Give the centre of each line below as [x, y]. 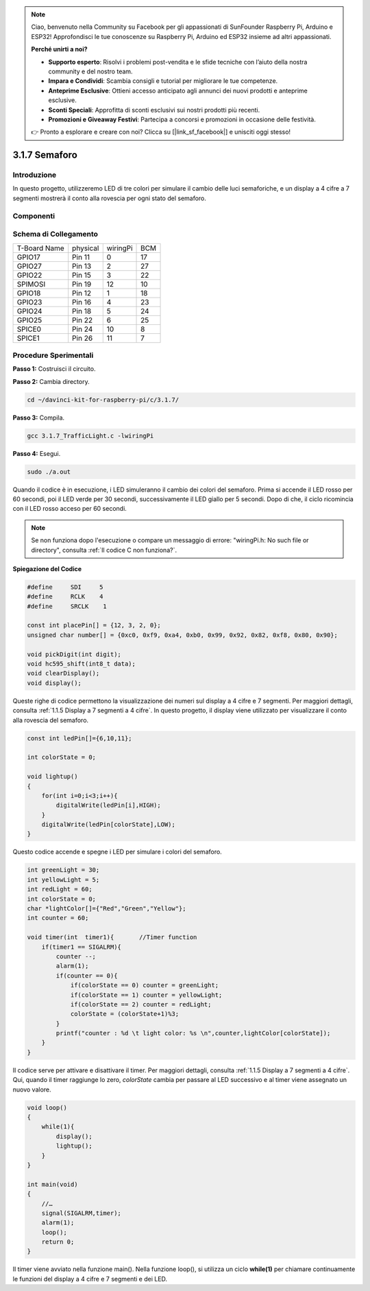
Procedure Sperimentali [53, 355]
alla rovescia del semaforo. [51, 720]
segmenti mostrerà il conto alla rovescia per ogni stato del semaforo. [110, 198]
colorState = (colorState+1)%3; [125, 1014]
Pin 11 [81, 257]
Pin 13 [82, 266]
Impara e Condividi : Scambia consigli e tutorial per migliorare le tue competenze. [163, 81]
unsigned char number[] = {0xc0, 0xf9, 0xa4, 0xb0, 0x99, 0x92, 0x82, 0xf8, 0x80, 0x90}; [183, 635]
